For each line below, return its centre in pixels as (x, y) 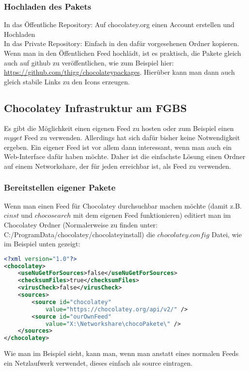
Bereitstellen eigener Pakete (60, 187)
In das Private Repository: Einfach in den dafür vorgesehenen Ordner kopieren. (122, 43)
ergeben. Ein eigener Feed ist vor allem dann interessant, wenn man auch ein (118, 147)
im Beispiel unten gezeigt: (42, 244)
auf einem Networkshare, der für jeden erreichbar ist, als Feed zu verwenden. (117, 166)
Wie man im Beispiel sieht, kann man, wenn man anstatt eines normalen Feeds (121, 353)
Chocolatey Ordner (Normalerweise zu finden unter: (81, 224)
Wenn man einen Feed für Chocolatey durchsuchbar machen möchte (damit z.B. (123, 205)
